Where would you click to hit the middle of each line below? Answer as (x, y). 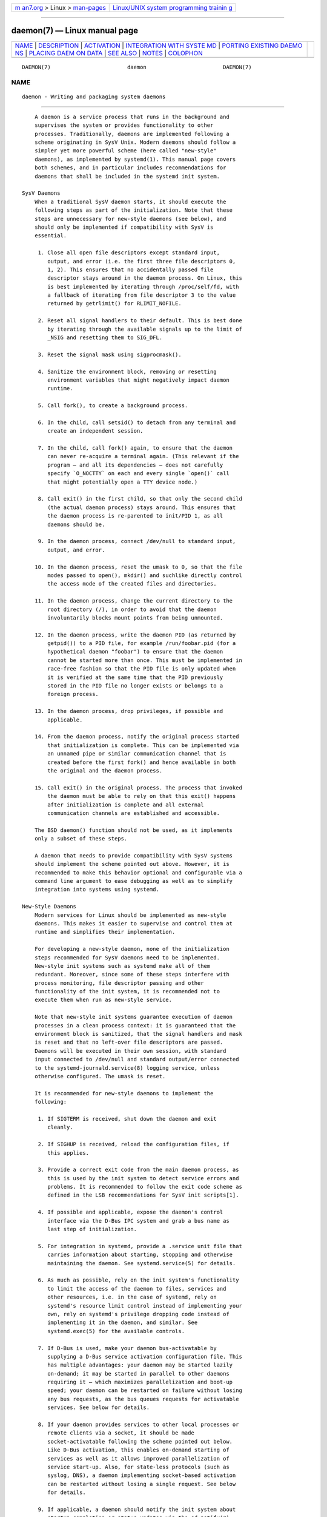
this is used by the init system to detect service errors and (143, 1178)
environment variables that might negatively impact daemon (138, 380)
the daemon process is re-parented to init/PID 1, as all (135, 516)
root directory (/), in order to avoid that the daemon (132, 609)
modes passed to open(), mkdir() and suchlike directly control (145, 575)
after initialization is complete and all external (126, 805)
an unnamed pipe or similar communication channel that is (137, 754)
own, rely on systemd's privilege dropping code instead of (138, 1314)
